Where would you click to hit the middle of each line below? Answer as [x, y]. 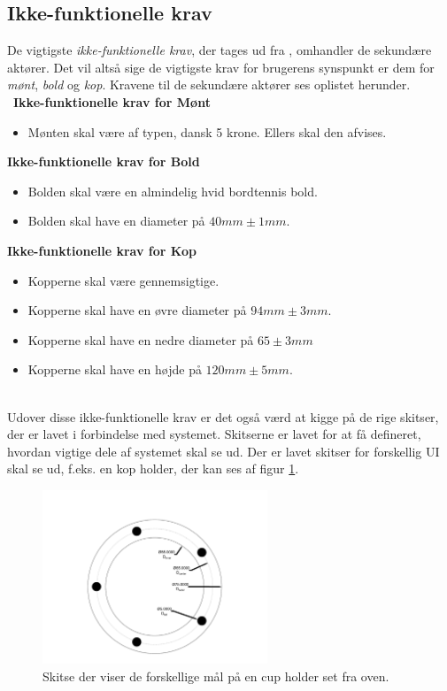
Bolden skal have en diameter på [116, 221]
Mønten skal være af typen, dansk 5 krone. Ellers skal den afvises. [207, 131]
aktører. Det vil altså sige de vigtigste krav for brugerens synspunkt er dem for [221, 67]
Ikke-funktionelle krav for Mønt [112, 101]
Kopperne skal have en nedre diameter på [141, 339]
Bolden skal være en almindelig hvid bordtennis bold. [173, 191]
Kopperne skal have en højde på [115, 369]
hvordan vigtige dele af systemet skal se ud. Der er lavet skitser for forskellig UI [223, 451]
